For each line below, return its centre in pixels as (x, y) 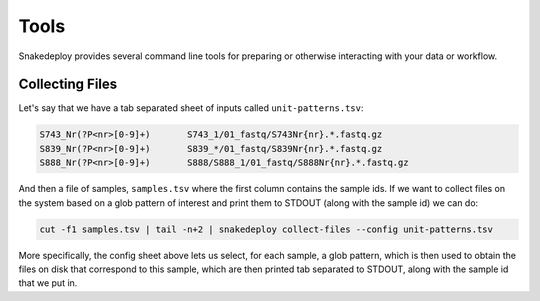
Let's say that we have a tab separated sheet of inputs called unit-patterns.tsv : (191, 108)
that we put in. (48, 283)
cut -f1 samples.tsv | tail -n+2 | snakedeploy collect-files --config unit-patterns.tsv (266, 229)
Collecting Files (68, 84)
